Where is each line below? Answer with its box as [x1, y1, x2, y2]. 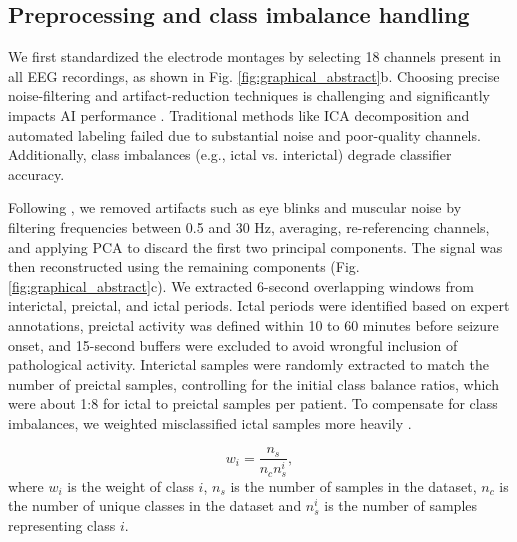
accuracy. [8, 163, 65, 184]
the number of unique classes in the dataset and [8, 495, 302, 516]
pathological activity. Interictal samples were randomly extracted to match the [8, 354, 489, 375]
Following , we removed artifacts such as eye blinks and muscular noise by [8, 197, 462, 218]
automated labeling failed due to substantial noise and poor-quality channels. [8, 124, 481, 145]
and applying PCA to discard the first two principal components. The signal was [8, 236, 503, 257]
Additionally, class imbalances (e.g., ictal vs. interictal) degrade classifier [8, 144, 452, 165]
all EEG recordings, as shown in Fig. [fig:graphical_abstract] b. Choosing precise [8, 65, 500, 86]
